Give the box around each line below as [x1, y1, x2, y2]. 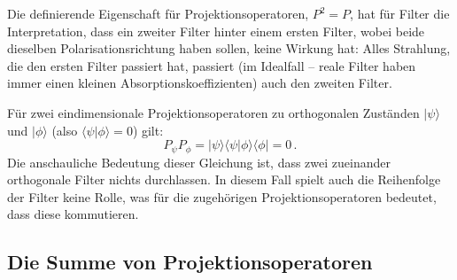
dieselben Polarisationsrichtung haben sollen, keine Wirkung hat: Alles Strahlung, [7, 39, 451, 58]
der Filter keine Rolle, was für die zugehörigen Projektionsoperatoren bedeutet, [7, 187, 437, 206]
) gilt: [132, 121, 164, 139]
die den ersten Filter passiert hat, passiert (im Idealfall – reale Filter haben [7, 56, 416, 74]
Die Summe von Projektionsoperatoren [7, 248, 373, 276]
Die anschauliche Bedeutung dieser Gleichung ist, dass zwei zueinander [7, 152, 391, 171]
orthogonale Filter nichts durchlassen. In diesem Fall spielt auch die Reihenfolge [7, 170, 441, 189]
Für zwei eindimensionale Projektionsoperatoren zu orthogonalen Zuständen [7, 103, 420, 121]
